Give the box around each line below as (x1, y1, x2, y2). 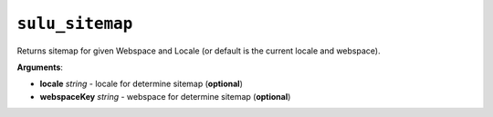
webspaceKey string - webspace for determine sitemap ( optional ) (39, 91, 291, 102)
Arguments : (16, 62, 64, 73)
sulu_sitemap (16, 14, 133, 34)
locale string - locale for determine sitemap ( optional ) (39, 78, 244, 90)
